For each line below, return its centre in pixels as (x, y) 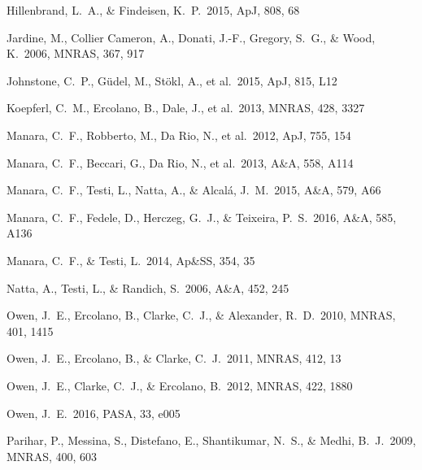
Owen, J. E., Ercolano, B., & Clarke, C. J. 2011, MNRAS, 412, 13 (174, 358)
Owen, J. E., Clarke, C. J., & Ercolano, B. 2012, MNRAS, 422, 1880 (180, 385)
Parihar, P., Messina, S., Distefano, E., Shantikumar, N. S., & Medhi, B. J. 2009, (211, 440)
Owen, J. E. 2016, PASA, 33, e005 (94, 413)
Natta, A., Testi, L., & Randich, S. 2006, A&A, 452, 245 (148, 287)
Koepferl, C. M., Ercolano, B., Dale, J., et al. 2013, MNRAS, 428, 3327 (186, 108)
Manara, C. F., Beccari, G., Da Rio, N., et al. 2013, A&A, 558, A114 (180, 162)
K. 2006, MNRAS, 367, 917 (76, 53)
